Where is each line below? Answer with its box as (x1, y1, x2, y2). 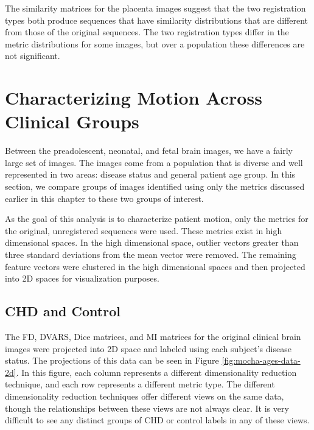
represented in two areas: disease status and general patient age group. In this (5, 168, 296, 181)
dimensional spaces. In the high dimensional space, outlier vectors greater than (5, 236, 299, 249)
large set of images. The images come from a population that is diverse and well (5, 156, 303, 168)
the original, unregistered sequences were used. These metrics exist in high (5, 224, 282, 237)
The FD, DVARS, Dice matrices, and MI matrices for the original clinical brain (5, 330, 301, 343)
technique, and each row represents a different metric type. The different (5, 378, 275, 390)
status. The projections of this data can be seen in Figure (5, 354, 219, 367)
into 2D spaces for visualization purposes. (5, 272, 159, 285)
